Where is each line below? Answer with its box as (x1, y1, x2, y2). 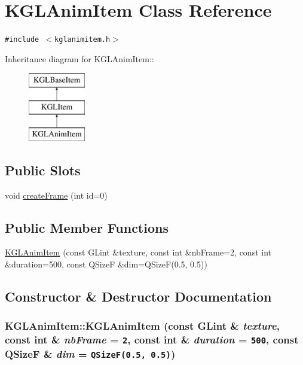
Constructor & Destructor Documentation (5, 287, 272, 305)
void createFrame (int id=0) (5, 188, 108, 201)
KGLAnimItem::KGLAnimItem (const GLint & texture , (5, 318, 280, 333)
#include (5, 35, 39, 44)
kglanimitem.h (54, 35, 111, 44)
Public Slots (5, 160, 81, 179)
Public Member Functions (5, 218, 169, 236)
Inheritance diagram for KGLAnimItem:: (5, 52, 154, 65)
